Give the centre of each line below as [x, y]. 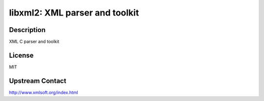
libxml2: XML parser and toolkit [74, 13]
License [21, 55]
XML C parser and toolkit [34, 42]
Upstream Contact [38, 81]
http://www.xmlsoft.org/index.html [44, 92]
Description [27, 30]
